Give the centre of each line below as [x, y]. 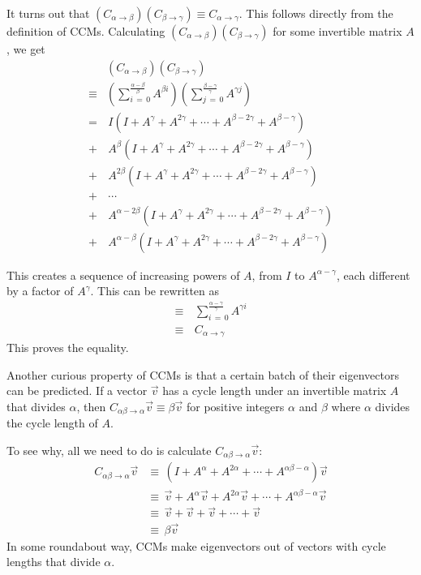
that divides [36, 406]
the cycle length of [52, 423]
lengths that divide [54, 562]
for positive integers [235, 406]
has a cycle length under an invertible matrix [275, 390]
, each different [373, 275]
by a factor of [40, 291]
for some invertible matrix [337, 31]
